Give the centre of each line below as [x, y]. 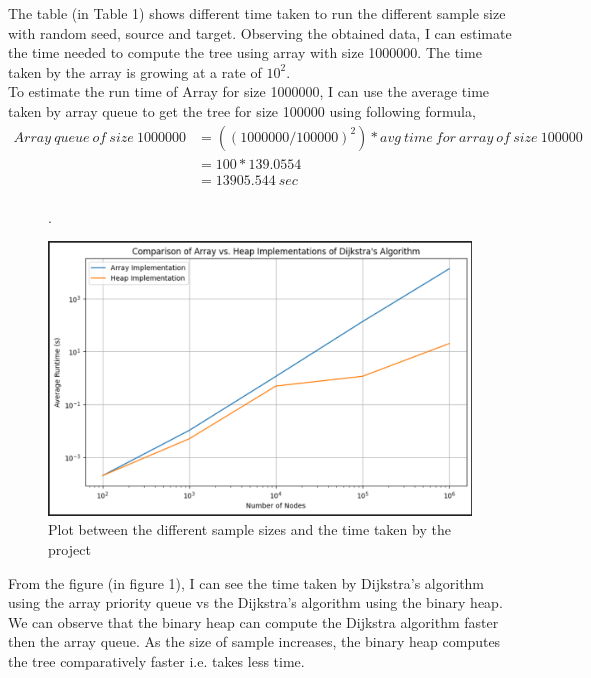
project [69, 548]
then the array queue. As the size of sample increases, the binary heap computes [254, 641]
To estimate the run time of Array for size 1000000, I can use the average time [249, 91]
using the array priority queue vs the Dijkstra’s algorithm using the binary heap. [255, 602]
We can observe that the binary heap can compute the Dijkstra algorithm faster [253, 621]
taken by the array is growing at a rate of [135, 71]
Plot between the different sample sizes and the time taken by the [249, 529]
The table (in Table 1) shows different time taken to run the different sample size [257, 13]
